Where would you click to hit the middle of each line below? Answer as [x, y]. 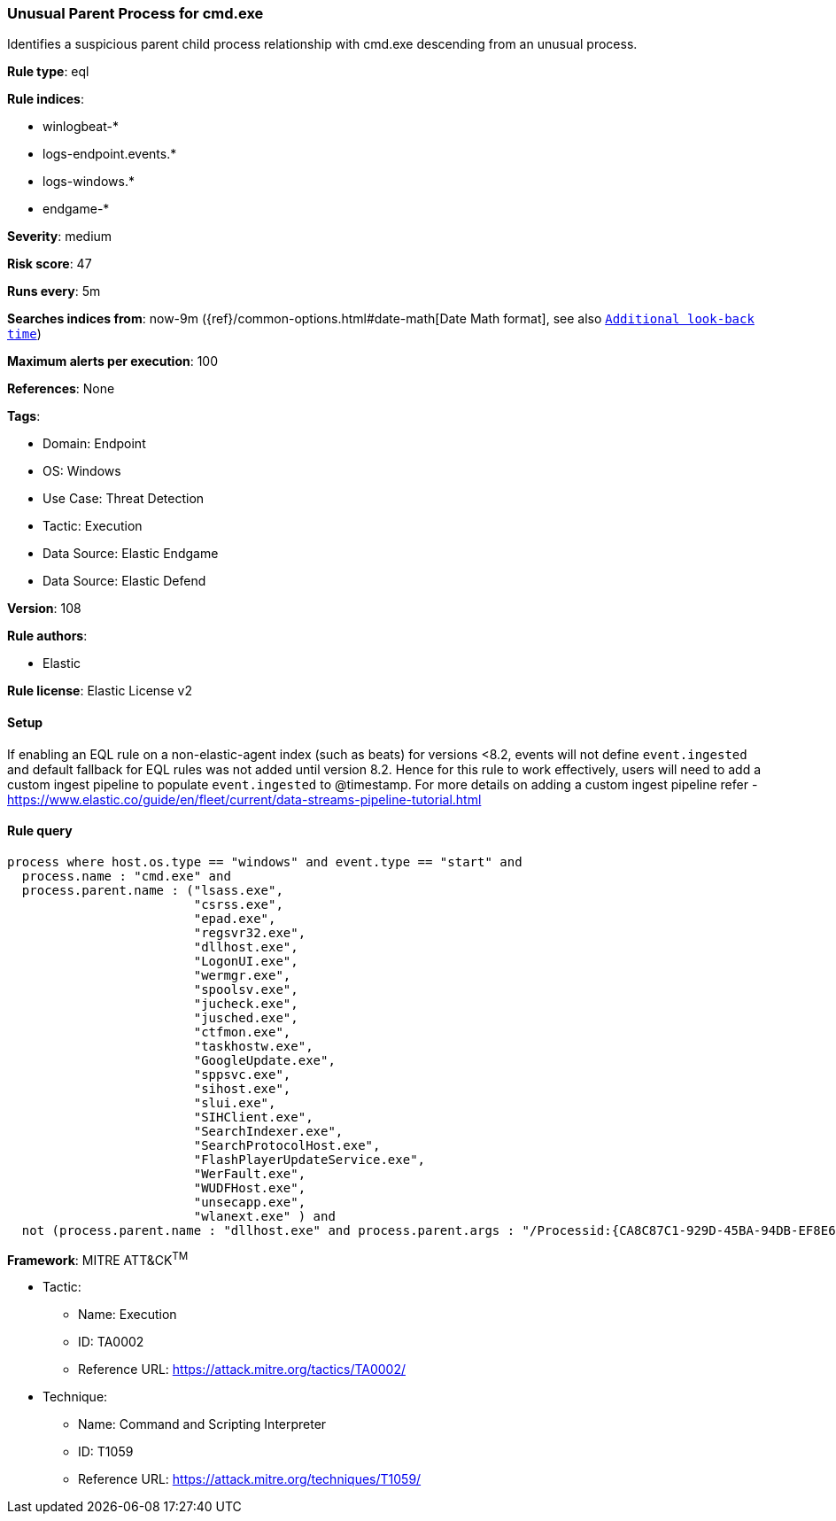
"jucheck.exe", [246, 1003]
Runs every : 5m [54, 291]
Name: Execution [128, 1315]
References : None [61, 389]
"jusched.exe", [246, 1017]
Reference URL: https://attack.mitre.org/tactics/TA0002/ [242, 1370]
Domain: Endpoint [94, 444]
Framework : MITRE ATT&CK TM [98, 1258]
